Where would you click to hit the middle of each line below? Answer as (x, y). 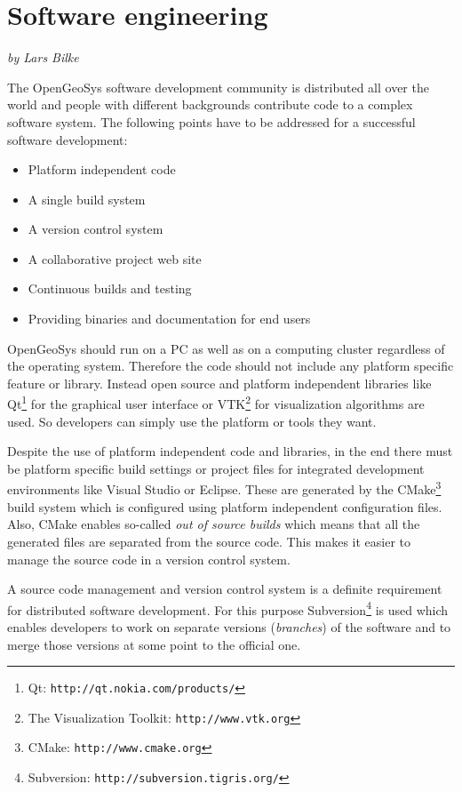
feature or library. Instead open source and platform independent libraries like (219, 383)
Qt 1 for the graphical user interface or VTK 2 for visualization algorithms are (216, 403)
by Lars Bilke (43, 57)
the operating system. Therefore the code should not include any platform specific (231, 366)
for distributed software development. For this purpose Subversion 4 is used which (228, 608)
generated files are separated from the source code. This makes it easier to (209, 541)
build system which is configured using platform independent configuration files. (225, 506)
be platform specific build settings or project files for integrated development (216, 468)
